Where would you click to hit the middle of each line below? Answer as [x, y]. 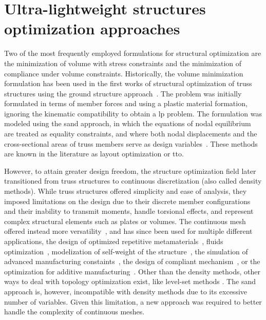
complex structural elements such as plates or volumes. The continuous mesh [125, 221]
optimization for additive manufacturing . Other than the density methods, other [132, 271]
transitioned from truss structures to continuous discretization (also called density [133, 181]
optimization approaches [92, 28]
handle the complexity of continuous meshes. [74, 312]
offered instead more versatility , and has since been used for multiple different [128, 231]
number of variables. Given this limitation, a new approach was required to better [133, 301]
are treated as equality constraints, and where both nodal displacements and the [131, 134]
